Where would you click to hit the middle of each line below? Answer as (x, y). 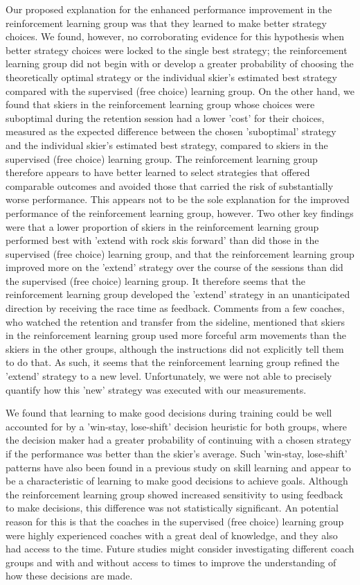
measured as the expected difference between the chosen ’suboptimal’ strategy (171, 131)
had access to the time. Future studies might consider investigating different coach (180, 549)
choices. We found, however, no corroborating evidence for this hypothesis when (175, 36)
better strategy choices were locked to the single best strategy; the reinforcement (177, 50)
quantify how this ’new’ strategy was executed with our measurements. (156, 389)
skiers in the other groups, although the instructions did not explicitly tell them (175, 348)
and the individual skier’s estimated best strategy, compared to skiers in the (167, 145)
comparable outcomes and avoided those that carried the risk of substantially (170, 185)
